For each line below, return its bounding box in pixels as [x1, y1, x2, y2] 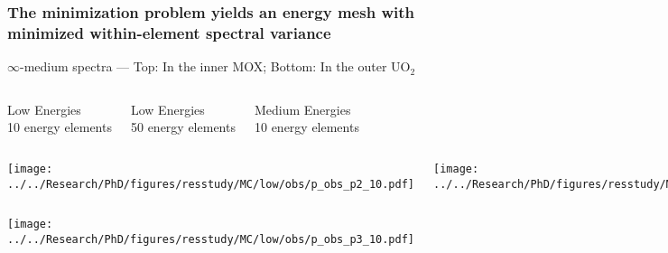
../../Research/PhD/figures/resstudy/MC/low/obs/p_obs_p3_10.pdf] [7, 232, 415, 246]
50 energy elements [130, 117, 236, 136]
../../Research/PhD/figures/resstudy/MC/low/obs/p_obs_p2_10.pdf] [7, 177, 415, 191]
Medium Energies [254, 99, 351, 118]
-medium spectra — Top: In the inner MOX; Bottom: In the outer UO [20, 57, 411, 76]
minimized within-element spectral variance [7, 21, 331, 43]
